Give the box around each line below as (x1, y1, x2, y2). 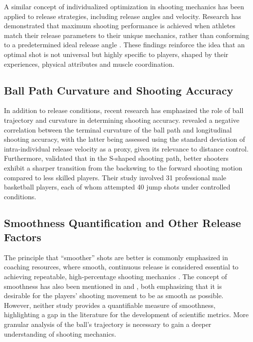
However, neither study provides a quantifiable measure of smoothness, (4, 300, 215, 310)
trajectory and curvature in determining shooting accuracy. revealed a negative (4, 114, 239, 125)
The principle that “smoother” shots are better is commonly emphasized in (4, 252, 228, 262)
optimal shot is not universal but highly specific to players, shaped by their (4, 49, 229, 59)
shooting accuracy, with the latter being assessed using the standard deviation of (4, 134, 245, 144)
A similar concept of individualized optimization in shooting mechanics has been (4, 1, 244, 11)
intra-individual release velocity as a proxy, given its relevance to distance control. (4, 143, 249, 153)
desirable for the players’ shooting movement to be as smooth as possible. (4, 290, 224, 301)
